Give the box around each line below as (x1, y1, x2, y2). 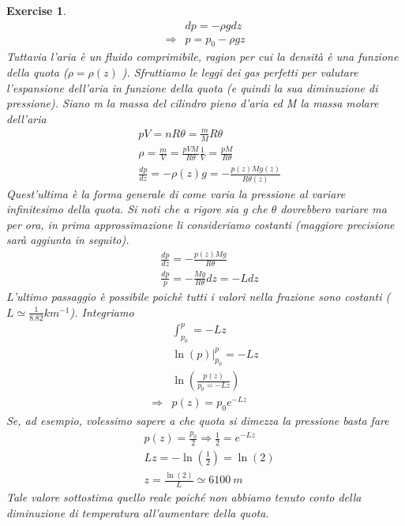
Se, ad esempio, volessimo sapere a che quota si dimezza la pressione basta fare (6, 412, 389, 429)
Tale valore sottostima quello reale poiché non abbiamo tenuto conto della (6, 489, 362, 505)
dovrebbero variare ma (280, 201, 387, 217)
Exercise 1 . (6, 2, 66, 18)
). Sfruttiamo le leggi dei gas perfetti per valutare (122, 64, 358, 81)
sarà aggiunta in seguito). (6, 231, 129, 248)
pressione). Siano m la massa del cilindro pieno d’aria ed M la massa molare (6, 95, 379, 111)
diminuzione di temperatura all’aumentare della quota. (6, 504, 269, 520)
